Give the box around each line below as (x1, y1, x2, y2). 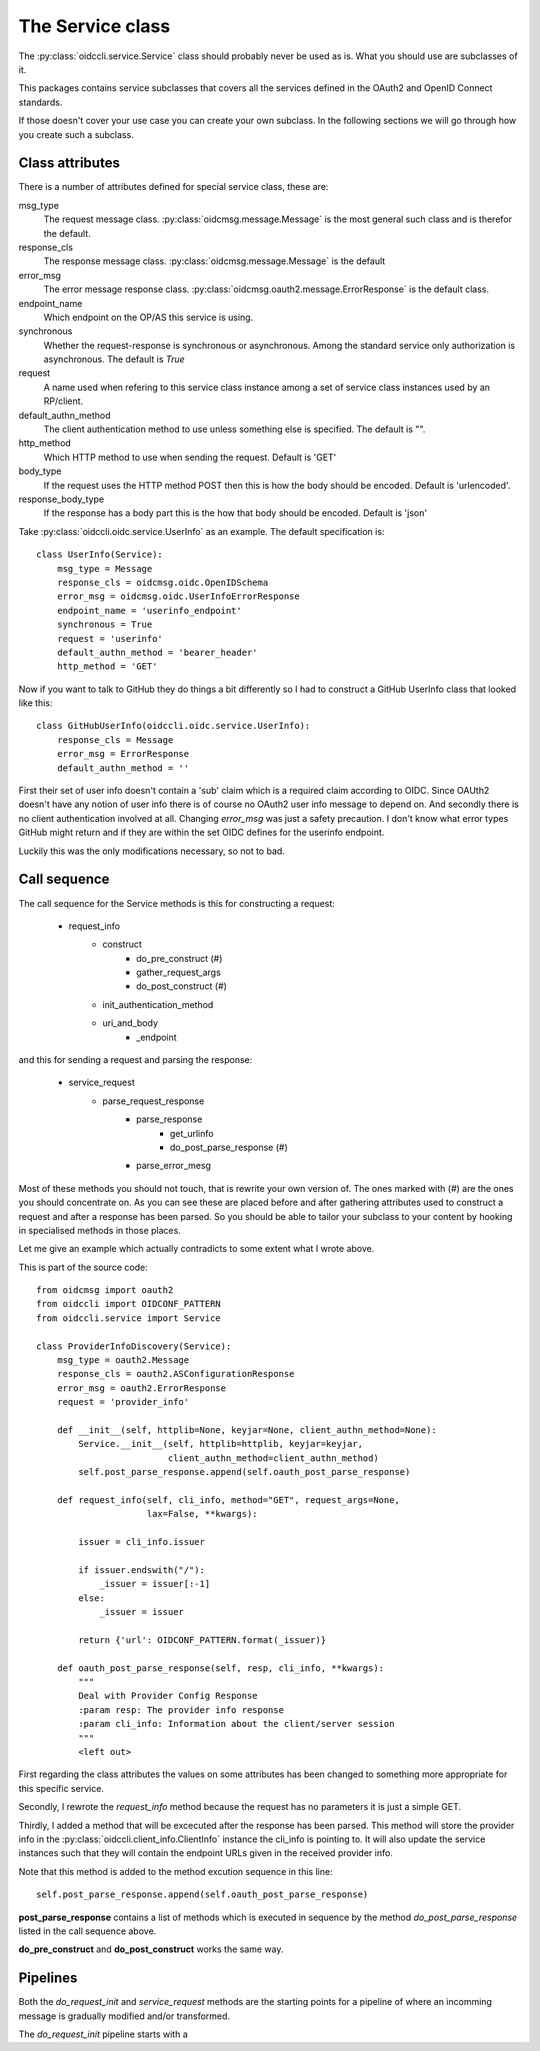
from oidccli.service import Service (36, 1312, 222, 1324)
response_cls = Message (56, 734, 174, 745)
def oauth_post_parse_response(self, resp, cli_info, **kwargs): (56, 1662, 385, 1674)
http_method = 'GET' (56, 661, 158, 672)
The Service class (18, 15, 171, 37)
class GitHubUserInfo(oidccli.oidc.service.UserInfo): (36, 720, 311, 732)
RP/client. (43, 395, 84, 407)
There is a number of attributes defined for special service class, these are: (18, 181, 329, 193)
